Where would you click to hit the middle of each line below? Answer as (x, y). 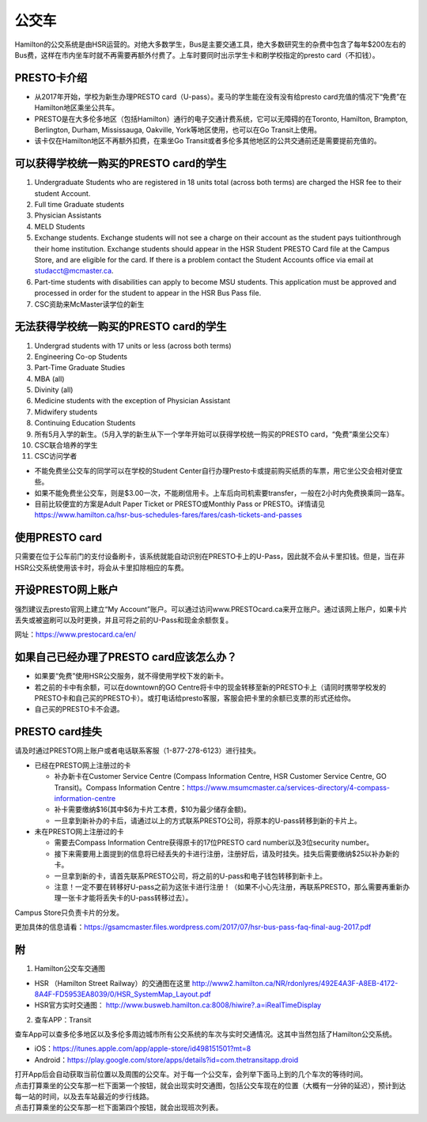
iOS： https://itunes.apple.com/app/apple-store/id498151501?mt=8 (143, 1048)
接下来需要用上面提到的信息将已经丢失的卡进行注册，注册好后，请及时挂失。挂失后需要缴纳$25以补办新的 (227, 853)
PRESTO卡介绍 (51, 78)
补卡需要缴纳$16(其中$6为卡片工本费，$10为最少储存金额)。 (152, 810)
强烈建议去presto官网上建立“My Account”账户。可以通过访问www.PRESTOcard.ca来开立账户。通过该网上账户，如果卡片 (211, 609)
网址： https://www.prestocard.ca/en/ (76, 635)
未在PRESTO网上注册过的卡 (79, 832)
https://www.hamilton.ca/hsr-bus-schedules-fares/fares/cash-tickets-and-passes (168, 515)
